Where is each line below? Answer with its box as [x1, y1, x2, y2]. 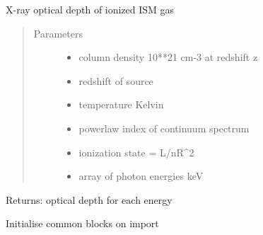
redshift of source [78, 73, 153, 88]
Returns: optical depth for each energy [6, 192, 173, 207]
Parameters [33, 25, 83, 40]
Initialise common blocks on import [6, 216, 159, 231]
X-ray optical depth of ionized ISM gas [6, 2, 175, 16]
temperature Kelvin [78, 97, 164, 112]
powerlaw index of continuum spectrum [78, 120, 250, 135]
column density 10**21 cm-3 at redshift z [78, 50, 258, 64]
